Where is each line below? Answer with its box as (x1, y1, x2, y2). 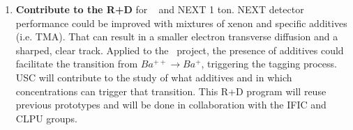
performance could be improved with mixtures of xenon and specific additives (15, 15, 347, 30)
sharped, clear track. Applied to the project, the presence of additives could (15, 42, 344, 57)
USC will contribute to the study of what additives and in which (15, 70, 292, 84)
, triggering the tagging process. (201, 56, 337, 71)
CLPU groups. (15, 111, 77, 125)
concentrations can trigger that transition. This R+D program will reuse (15, 83, 326, 98)
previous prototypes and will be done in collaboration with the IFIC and (15, 97, 326, 112)
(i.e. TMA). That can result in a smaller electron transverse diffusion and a (15, 29, 338, 44)
